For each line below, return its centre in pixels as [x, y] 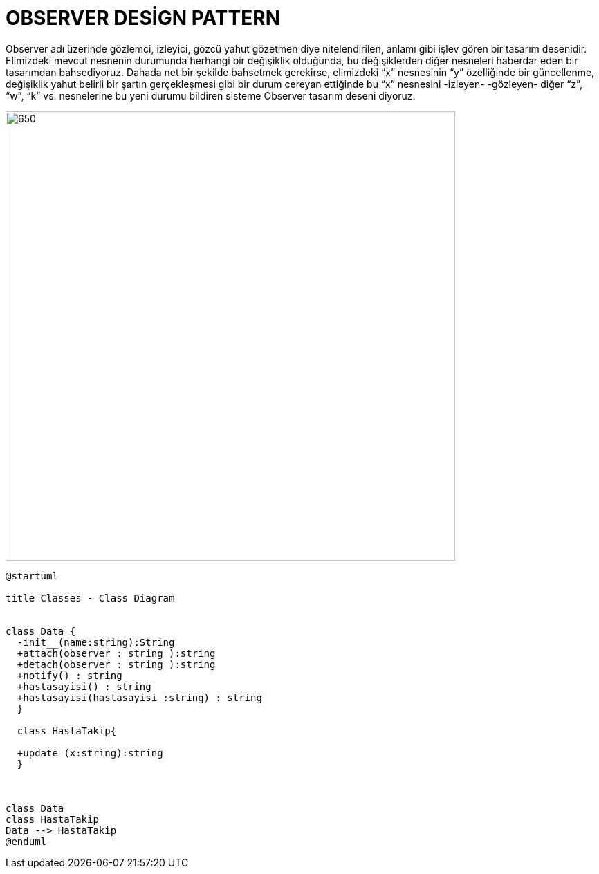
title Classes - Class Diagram [90, 598]
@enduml [26, 841]
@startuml [32, 576]
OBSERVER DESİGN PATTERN [143, 18]
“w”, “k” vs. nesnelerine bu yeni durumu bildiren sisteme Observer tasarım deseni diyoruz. [211, 95]
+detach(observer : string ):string [116, 664]
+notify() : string [70, 675]
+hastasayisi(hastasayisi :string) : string [139, 697]
